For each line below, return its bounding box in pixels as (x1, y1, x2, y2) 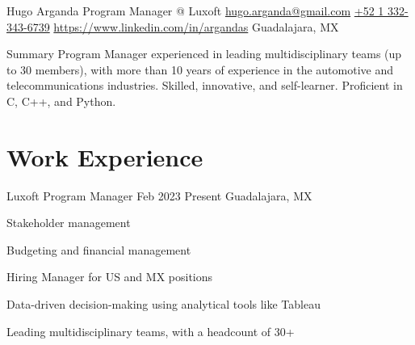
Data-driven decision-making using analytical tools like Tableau (6, 296, 321, 313)
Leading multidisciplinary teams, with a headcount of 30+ (6, 322, 295, 339)
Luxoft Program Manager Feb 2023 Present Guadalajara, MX (6, 187, 312, 204)
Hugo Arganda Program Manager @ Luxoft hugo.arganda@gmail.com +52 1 (6, 2, 384, 19)
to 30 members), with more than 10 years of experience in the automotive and (6, 61, 393, 78)
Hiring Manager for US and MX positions (6, 268, 213, 285)
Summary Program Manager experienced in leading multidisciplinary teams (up (6, 45, 402, 62)
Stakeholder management (6, 214, 131, 231)
